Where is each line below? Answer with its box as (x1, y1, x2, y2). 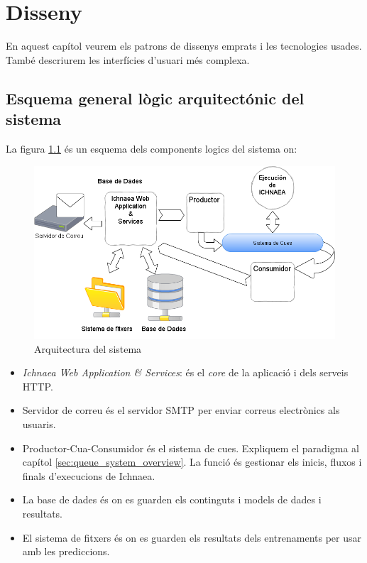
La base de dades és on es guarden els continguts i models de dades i (22, 492, 322, 507)
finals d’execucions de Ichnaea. (22, 468, 155, 483)
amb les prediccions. (22, 544, 110, 559)
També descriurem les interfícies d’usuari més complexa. (6, 52, 250, 67)
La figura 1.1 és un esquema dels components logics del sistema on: (6, 141, 297, 155)
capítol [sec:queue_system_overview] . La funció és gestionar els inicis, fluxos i (22, 454, 362, 469)
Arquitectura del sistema (34, 341, 142, 356)
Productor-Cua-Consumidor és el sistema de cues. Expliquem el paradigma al (22, 440, 359, 455)
